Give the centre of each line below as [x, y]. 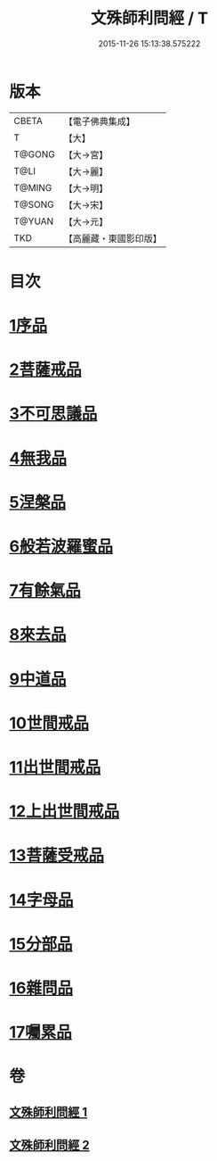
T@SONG [34, 204]
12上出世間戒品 [64, 812]
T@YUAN [34, 221]
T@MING [33, 187]
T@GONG [34, 154]
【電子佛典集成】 [99, 121]
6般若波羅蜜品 [61, 546]
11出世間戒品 [55, 767]
